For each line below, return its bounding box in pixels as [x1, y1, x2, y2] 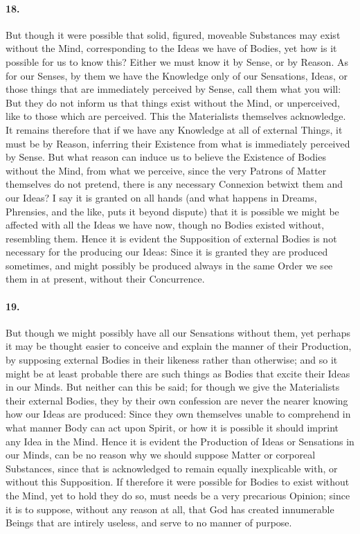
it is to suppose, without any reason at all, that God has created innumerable [6, 501, 334, 516]
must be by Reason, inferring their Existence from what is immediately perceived [6, 136, 350, 150]
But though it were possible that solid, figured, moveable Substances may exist [6, 27, 341, 42]
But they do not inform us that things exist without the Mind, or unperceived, [6, 95, 340, 109]
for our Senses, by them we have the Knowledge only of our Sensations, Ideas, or [6, 68, 348, 82]
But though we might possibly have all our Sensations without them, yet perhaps [6, 325, 351, 339]
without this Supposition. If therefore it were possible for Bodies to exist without [6, 474, 350, 489]
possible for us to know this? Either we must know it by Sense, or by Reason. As [6, 54, 348, 69]
